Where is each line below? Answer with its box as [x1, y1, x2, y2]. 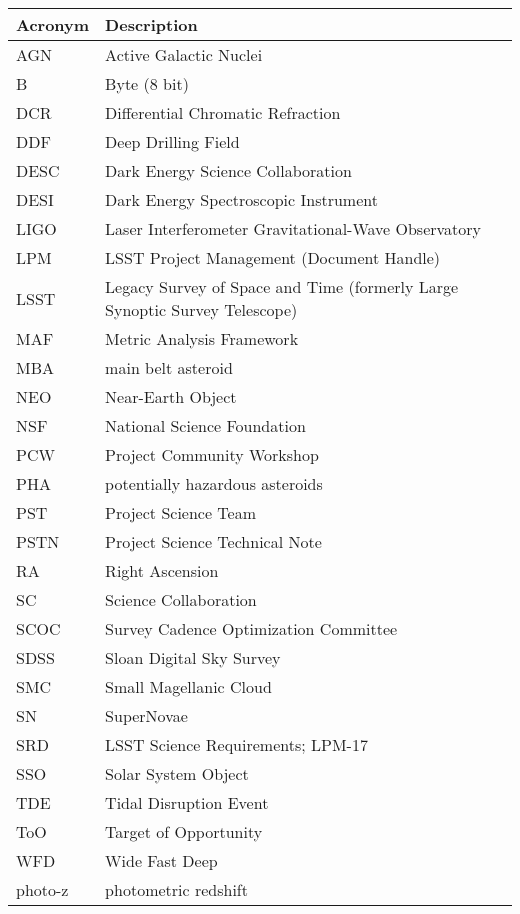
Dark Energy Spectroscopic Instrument [105, 188, 378, 211]
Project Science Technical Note [105, 530, 322, 553]
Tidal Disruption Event [105, 791, 269, 814]
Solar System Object [105, 762, 249, 785]
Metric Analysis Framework [105, 327, 299, 350]
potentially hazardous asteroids [105, 472, 323, 495]
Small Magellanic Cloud [105, 675, 272, 698]
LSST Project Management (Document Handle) [105, 246, 441, 269]
